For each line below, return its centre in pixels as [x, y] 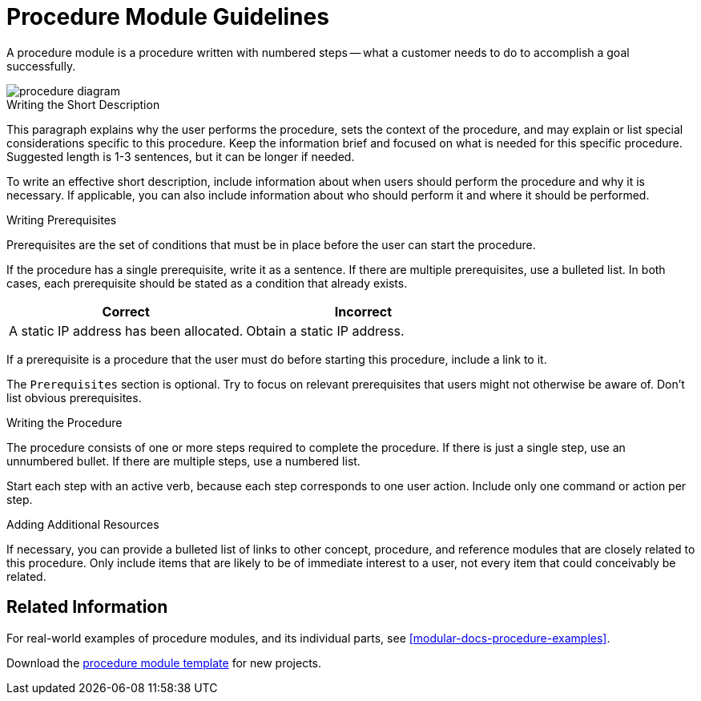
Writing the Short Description [83, 104]
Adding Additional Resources [83, 524]
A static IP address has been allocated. [126, 330]
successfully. [41, 66]
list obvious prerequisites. [74, 397]
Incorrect [363, 311]
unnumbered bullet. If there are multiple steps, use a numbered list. [183, 461]
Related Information [87, 607]
